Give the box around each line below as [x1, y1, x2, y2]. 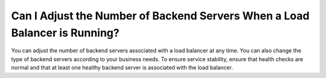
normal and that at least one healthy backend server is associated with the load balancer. [11, 64, 234, 71]
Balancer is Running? [11, 26, 120, 39]
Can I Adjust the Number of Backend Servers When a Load [11, 9, 310, 22]
